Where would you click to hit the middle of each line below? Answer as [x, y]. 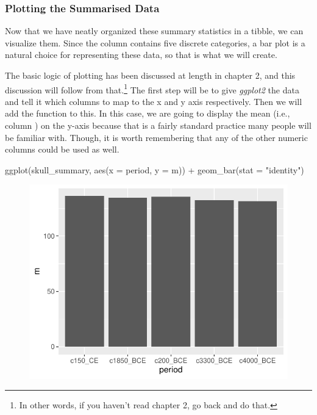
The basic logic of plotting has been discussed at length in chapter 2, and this [150, 75]
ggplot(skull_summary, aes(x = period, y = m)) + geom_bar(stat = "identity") [155, 169]
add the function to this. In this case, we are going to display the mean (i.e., [148, 113]
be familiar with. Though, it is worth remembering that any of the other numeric [156, 137]
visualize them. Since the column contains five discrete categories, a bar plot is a [155, 42]
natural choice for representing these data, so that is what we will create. [141, 55]
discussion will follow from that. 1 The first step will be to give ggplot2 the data [152, 88]
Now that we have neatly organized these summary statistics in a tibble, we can [154, 31]
